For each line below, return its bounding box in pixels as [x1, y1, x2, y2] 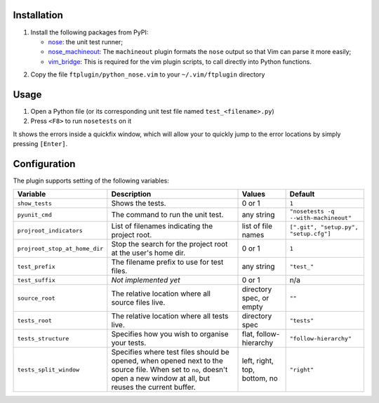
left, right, [241, 356, 274, 366]
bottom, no [241, 374, 279, 383]
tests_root [17, 317, 53, 324]
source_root [17, 294, 55, 302]
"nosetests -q [289, 208, 335, 216]
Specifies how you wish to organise [111, 329, 229, 339]
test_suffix [17, 276, 55, 284]
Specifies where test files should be [111, 348, 230, 357]
